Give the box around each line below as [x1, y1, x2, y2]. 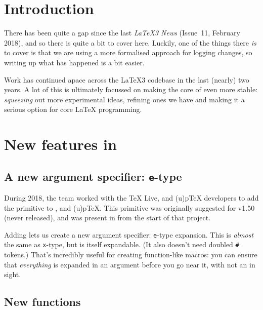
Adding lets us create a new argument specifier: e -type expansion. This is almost [4, 229, 254, 240]
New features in [4, 134, 117, 154]
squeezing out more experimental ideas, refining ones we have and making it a [4, 94, 245, 104]
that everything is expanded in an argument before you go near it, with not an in [4, 259, 255, 269]
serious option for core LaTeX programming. [4, 104, 142, 114]
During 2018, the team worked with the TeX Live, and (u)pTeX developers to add [4, 192, 259, 203]
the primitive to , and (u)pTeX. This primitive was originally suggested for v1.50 [4, 202, 255, 213]
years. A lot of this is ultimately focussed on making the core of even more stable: [4, 84, 258, 95]
